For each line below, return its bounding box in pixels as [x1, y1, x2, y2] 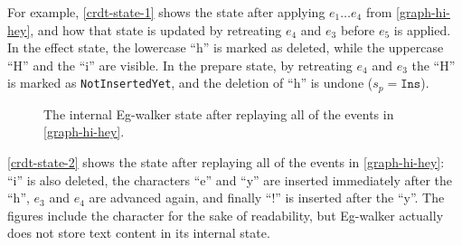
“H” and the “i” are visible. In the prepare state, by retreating [7, 55, 353, 74]
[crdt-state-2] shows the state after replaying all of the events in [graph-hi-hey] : [7, 153, 445, 172]
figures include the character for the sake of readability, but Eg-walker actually [7, 205, 444, 224]
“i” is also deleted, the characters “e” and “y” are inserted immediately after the [7, 170, 452, 189]
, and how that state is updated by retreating [30, 20, 282, 39]
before [340, 20, 375, 39]
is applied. [393, 20, 451, 39]
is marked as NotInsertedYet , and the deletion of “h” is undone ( [7, 73, 373, 92]
